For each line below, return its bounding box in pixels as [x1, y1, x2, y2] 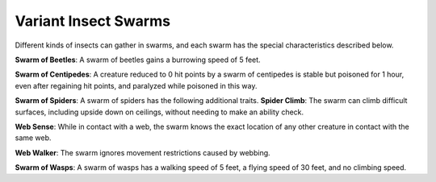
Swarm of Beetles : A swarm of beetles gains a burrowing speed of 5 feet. [15, 55, 262, 64]
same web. [15, 133, 52, 143]
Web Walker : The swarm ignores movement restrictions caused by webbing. [15, 147, 270, 157]
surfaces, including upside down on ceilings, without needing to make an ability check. [15, 107, 304, 117]
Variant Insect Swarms [15, 12, 171, 30]
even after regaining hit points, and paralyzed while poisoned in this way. [15, 81, 258, 90]
